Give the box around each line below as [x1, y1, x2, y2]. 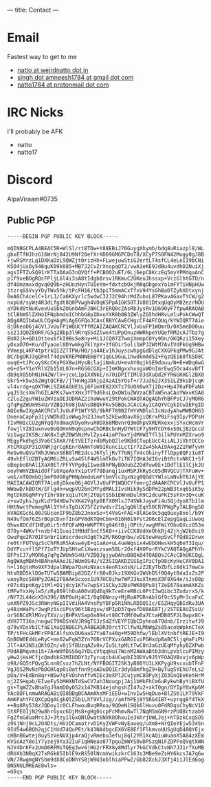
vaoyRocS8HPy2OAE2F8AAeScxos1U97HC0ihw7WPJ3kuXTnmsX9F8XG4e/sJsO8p [7, 575, 205, 583]
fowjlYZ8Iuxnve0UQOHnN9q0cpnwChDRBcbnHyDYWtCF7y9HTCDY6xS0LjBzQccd [7, 425, 205, 432]
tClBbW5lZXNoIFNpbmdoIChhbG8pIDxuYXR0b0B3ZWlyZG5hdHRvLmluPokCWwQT [7, 311, 205, 318]
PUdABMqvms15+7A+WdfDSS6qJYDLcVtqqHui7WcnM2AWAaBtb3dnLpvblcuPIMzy [7, 647, 205, 655]
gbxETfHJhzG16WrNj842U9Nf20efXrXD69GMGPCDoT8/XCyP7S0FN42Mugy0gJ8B [7, 251, 205, 258]
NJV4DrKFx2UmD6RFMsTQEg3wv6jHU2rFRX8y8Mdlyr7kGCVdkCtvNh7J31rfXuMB [7, 744, 205, 751]
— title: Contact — [7, 6, 59, 14]
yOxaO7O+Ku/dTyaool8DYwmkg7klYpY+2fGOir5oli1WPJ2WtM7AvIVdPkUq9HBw [7, 341, 205, 348]
